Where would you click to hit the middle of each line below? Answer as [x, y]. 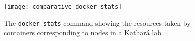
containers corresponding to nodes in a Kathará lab [83, 33]
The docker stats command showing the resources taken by [97, 23]
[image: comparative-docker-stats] [63, 7]
